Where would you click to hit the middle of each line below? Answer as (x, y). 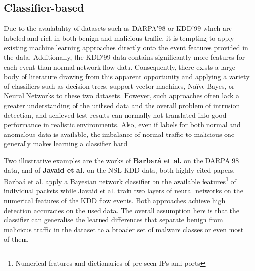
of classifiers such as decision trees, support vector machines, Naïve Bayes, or (119, 86)
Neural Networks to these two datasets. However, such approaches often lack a (122, 95)
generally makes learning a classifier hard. (67, 144)
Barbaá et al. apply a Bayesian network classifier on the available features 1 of (120, 180)
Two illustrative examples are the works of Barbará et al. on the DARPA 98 (122, 160)
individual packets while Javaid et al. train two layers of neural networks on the (124, 191)
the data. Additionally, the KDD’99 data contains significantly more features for (125, 57)
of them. (16, 239)
